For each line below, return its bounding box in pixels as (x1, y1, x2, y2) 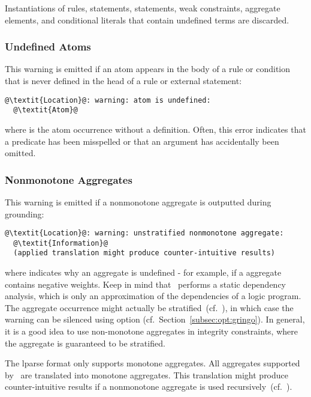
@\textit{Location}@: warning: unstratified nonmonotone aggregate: (5, 229, 284, 238)
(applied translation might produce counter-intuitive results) (13, 249, 276, 258)
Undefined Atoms (5, 39, 91, 54)
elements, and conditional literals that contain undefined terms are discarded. (5, 13, 289, 26)
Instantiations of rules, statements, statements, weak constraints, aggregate (5, 2, 280, 14)
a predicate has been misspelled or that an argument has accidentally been (5, 135, 279, 147)
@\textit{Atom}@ (13, 106, 78, 115)
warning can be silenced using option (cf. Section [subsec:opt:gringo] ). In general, (5, 313, 305, 326)
